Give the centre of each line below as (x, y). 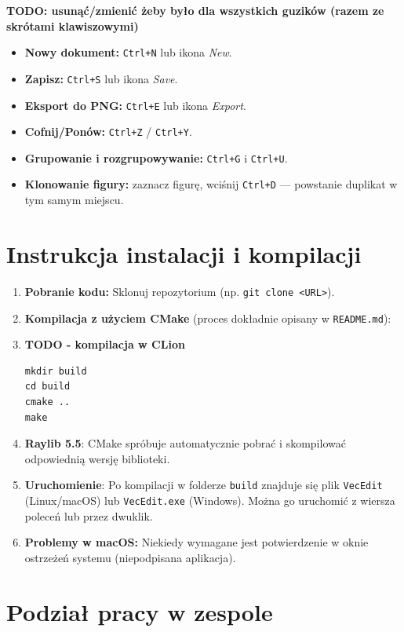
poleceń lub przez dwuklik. (89, 515)
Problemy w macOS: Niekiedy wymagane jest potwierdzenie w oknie (197, 542)
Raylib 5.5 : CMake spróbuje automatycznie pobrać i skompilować (185, 443)
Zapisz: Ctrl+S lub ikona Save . (101, 78)
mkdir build (56, 371)
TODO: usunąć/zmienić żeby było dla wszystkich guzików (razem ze (195, 10)
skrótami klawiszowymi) (73, 26)
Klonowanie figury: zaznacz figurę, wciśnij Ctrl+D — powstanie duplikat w (211, 184)
